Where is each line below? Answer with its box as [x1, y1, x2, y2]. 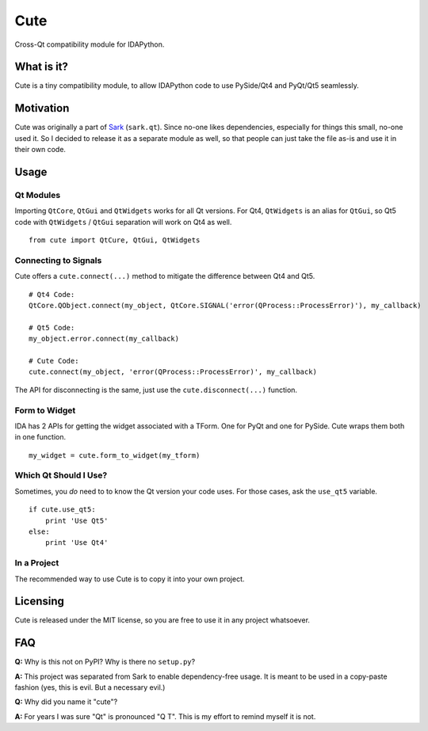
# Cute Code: [29, 356, 79, 365]
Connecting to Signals [14, 254, 102, 265]
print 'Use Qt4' [44, 539, 109, 547]
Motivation [14, 101, 70, 115]
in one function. [14, 432, 67, 442]
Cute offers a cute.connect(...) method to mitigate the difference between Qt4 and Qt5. [14, 272, 315, 281]
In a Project [14, 558, 59, 569]
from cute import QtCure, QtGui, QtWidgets [29, 236, 201, 245]
